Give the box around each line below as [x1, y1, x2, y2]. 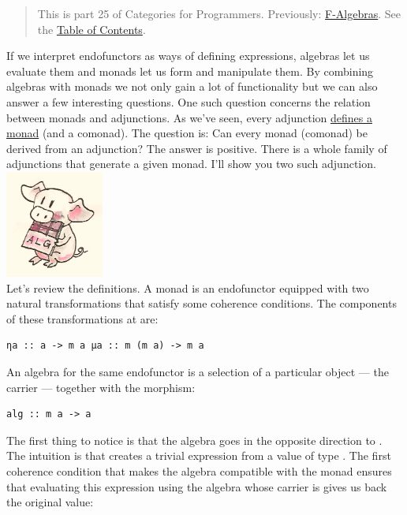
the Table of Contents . [37, 21, 146, 37]
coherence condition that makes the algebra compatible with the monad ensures [6, 462, 392, 479]
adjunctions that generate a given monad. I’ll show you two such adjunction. [6, 155, 376, 172]
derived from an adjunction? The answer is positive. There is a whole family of [6, 140, 387, 156]
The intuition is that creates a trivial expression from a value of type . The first [6, 447, 391, 464]
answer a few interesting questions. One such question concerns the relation [6, 93, 371, 110]
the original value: [6, 494, 94, 510]
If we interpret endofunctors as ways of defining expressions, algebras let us [6, 47, 370, 64]
